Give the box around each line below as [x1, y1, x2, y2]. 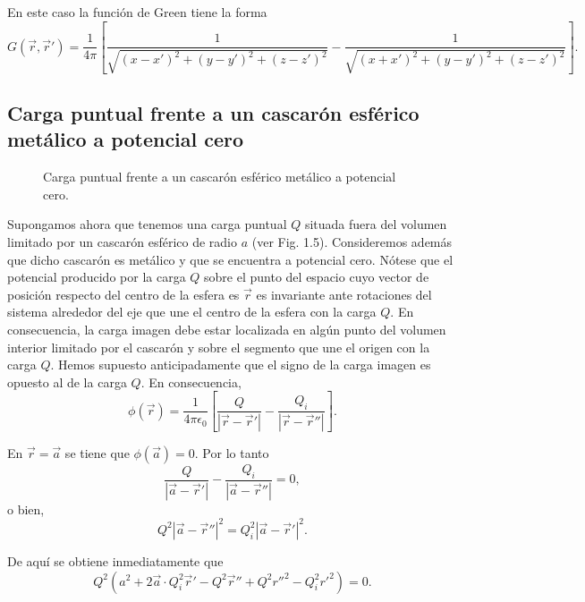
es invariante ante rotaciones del [256, 284, 432, 303]
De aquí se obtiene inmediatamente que [7, 551, 224, 570]
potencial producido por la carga [7, 267, 186, 286]
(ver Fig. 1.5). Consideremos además [251, 232, 453, 250]
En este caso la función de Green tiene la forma [7, 3, 267, 21]
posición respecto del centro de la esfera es [7, 284, 240, 303]
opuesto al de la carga [7, 372, 127, 391]
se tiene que [64, 444, 130, 462]
